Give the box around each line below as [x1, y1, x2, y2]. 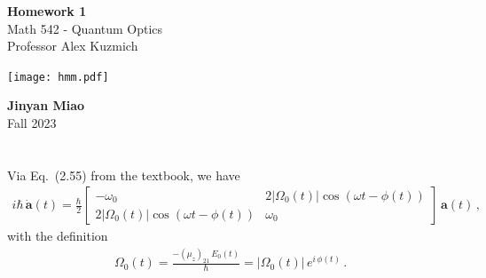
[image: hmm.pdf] [7, 70, 109, 83]
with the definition [7, 226, 108, 245]
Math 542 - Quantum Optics [7, 19, 163, 37]
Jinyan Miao [7, 96, 85, 115]
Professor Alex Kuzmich [7, 36, 138, 55]
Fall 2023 [7, 114, 57, 132]
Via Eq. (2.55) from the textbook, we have [7, 165, 240, 184]
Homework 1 [7, 2, 87, 20]
